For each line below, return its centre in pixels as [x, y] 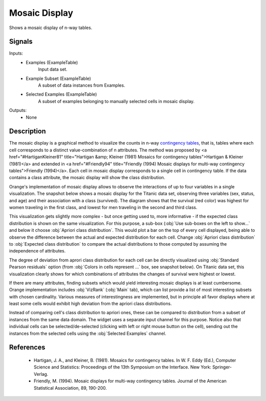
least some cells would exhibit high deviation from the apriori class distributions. [90, 304]
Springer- [222, 367]
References [27, 347]
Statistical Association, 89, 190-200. [70, 388]
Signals [21, 42]
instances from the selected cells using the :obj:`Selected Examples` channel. [88, 333]
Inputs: [16, 53]
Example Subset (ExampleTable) [58, 78]
